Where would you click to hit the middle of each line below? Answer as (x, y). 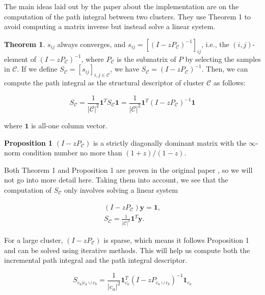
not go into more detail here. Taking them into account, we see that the (116, 180)
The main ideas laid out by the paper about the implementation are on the (122, 6)
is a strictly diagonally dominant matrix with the (170, 142)
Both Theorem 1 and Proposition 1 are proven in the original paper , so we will (128, 169)
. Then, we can (225, 69)
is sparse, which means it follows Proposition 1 (176, 240)
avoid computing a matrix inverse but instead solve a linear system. (110, 26)
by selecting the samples (223, 59)
